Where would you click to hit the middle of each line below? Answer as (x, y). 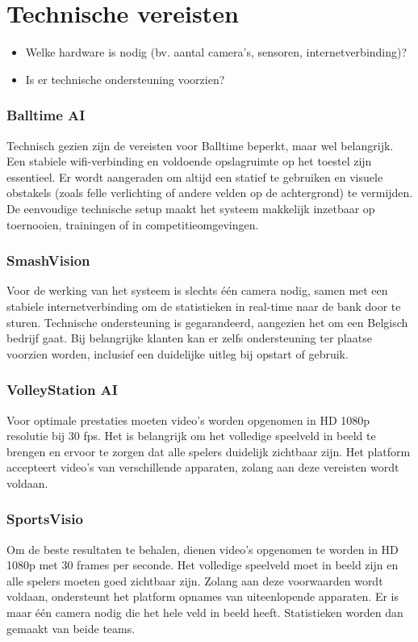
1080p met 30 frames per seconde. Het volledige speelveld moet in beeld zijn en (203, 565)
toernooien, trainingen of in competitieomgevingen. (133, 224)
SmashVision (48, 260)
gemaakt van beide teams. (71, 628)
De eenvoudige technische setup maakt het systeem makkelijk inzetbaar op (191, 208)
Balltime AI (46, 115)
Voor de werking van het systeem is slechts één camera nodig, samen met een (197, 290)
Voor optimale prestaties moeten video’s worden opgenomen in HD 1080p (188, 420)
